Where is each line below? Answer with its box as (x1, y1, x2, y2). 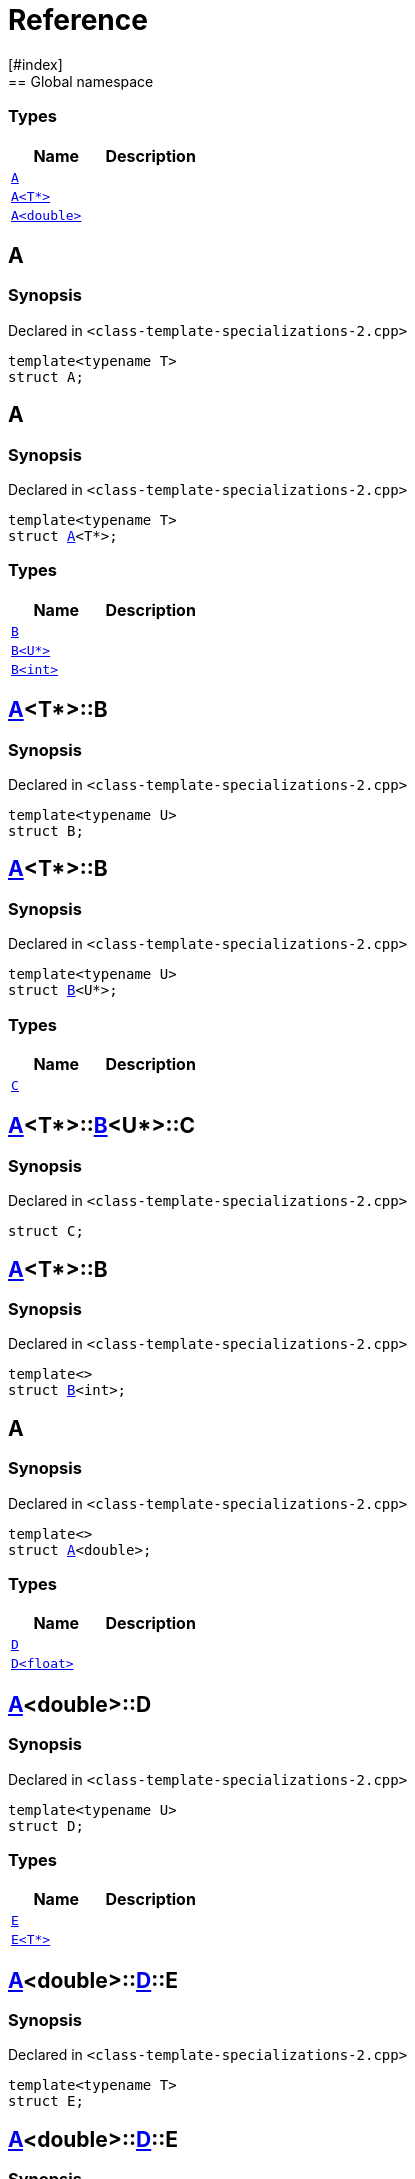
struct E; (8, 2093, 84, 2110)
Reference (8, 3, 148, 37)
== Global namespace (8, 72, 154, 90)
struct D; (8, 1817, 84, 1834)
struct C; (8, 1223, 84, 1240)
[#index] (8, 55, 63, 73)
